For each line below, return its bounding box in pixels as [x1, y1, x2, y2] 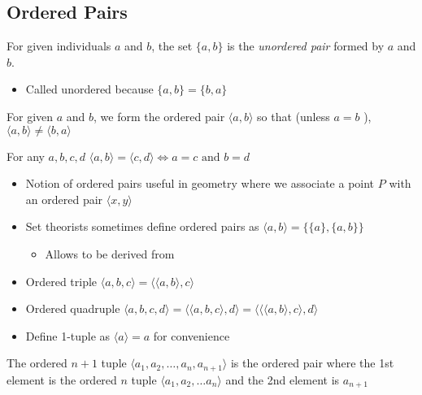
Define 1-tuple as [25, 327, 111, 344]
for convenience [153, 327, 230, 344]
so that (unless [257, 107, 330, 124]
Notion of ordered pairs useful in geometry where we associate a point [25, 175, 375, 192]
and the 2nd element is [225, 371, 340, 388]
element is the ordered [7, 371, 117, 388]
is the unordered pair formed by [227, 37, 385, 54]
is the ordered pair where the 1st [230, 354, 394, 371]
